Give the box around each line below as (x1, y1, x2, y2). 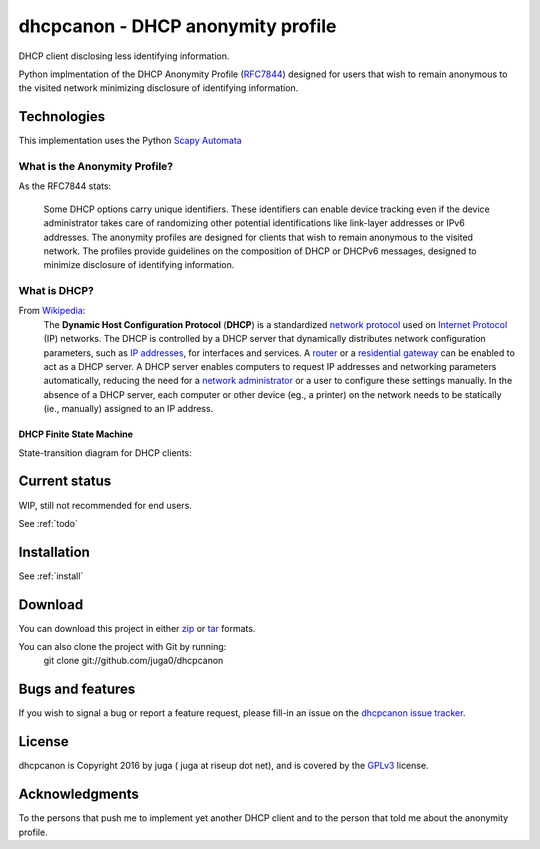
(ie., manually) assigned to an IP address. (43, 403, 214, 415)
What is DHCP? (18, 284, 94, 298)
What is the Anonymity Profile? (18, 160, 174, 173)
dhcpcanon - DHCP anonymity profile (18, 15, 337, 37)
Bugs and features (18, 681, 136, 698)
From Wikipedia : (18, 305, 86, 317)
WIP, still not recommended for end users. (18, 499, 192, 511)
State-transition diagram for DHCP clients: (18, 446, 192, 459)
